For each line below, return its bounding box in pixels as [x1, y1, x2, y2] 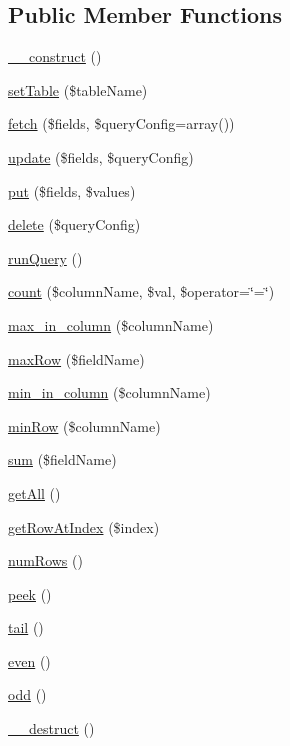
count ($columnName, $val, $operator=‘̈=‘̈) [8, 281, 275, 302]
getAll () [8, 482, 61, 503]
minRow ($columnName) [8, 415, 161, 436]
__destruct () [8, 718, 95, 739]
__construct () [8, 46, 102, 67]
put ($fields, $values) [8, 180, 136, 201]
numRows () [8, 550, 83, 571]
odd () [8, 684, 47, 705]
